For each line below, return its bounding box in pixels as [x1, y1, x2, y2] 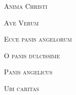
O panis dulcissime [4, 50, 60, 60]
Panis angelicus [4, 67, 53, 77]
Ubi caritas [4, 83, 39, 93]
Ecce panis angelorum [4, 34, 72, 44]
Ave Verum [4, 17, 39, 27]
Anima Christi [4, 1, 47, 11]
